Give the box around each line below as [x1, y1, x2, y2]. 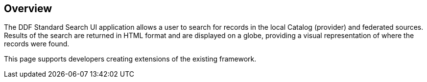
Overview [4, 2, 52, 15]
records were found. [4, 40, 70, 48]
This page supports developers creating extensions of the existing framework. [4, 55, 257, 63]
